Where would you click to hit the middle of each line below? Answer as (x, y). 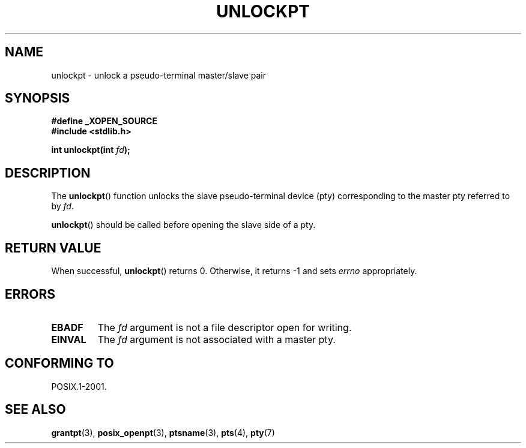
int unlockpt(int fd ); (91, 150)
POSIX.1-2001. (79, 386)
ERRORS (30, 294)
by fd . (62, 206)
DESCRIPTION (48, 173)
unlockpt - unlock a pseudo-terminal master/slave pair (159, 75)
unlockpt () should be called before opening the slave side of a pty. (183, 225)
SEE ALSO (35, 410)
